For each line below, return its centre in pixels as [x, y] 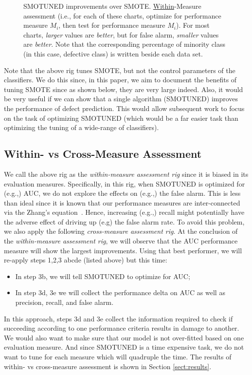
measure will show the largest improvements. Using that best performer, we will [123, 250]
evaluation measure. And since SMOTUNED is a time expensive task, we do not [124, 347]
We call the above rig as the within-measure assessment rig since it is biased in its [126, 174]
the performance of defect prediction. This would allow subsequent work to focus [124, 108]
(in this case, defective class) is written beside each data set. [113, 53]
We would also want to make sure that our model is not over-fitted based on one [124, 337]
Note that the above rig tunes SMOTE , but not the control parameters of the [120, 70]
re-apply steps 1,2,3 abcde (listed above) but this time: [86, 260]
